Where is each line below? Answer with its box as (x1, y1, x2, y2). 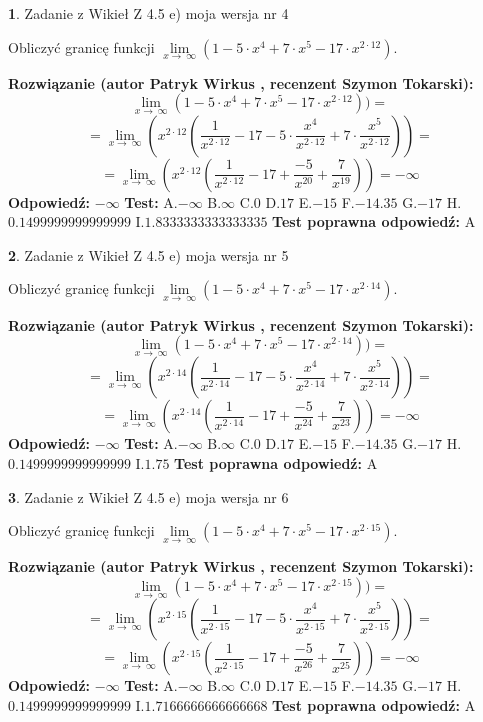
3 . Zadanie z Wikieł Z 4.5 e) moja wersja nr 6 (8, 486, 289, 507)
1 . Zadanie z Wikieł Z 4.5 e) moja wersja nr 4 (8, 3, 289, 23)
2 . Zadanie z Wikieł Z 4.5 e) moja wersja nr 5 (8, 244, 289, 265)
